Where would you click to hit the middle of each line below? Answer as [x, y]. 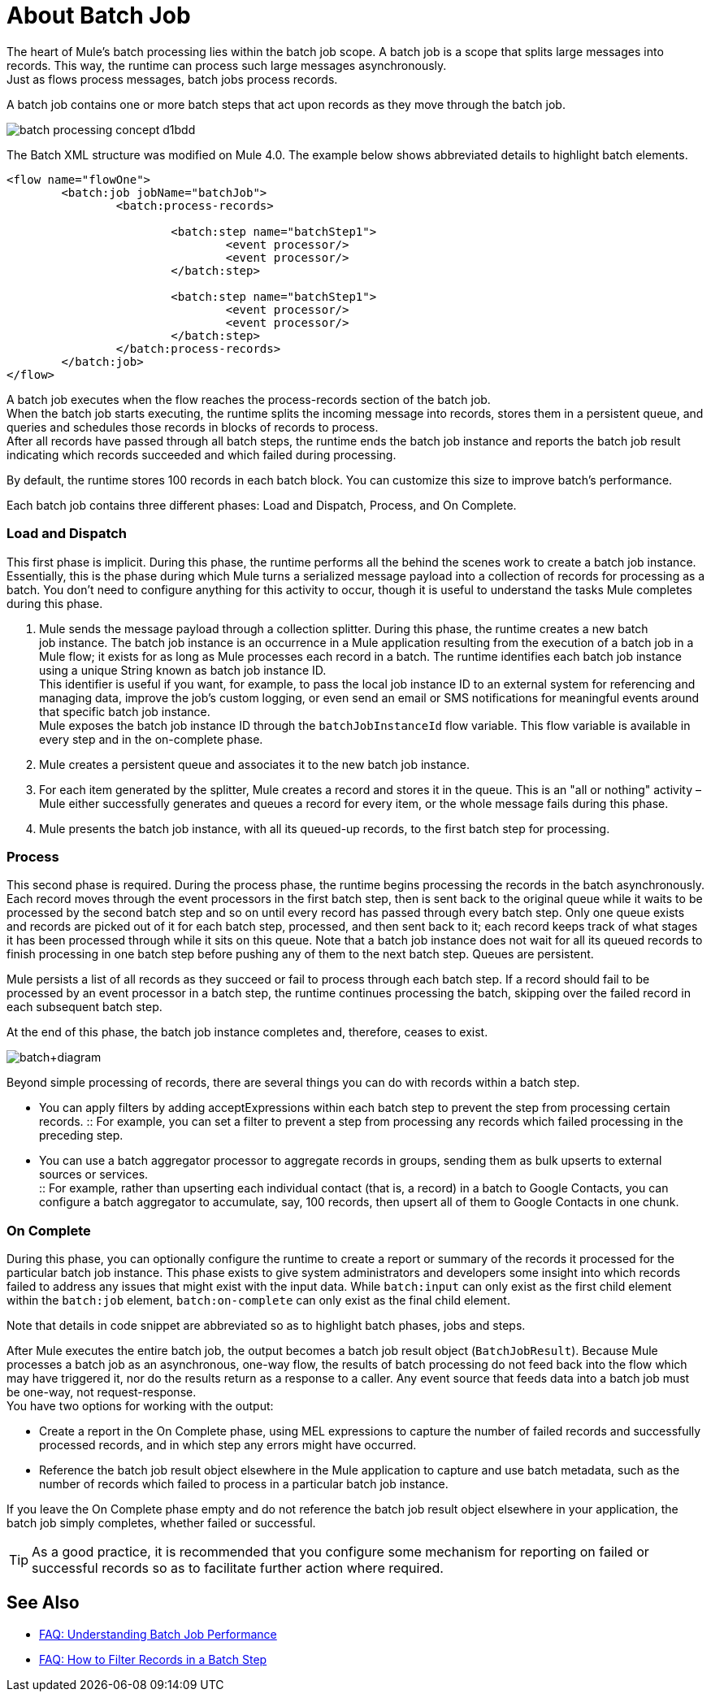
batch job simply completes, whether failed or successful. [161, 1523]
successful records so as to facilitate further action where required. [238, 1568]
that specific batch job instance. [125, 711]
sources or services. [94, 1175]
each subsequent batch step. [85, 1007]
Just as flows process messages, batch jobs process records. [172, 79]
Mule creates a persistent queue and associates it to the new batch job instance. [254, 764]
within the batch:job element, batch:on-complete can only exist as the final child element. [258, 1300]
